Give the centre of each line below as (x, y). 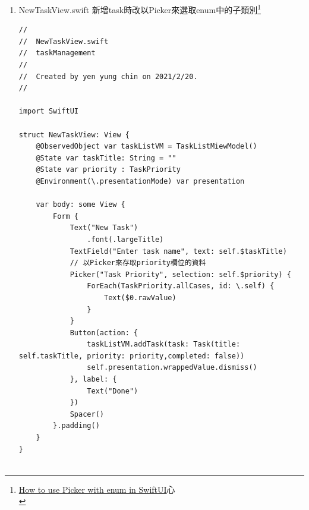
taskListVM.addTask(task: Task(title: (164, 344)
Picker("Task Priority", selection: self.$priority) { (180, 274)
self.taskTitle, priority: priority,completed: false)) (132, 356)
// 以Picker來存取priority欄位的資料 (138, 263)
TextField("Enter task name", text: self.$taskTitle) (178, 251)
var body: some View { (81, 205)
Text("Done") (113, 391)
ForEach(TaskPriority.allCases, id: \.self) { (181, 286)
